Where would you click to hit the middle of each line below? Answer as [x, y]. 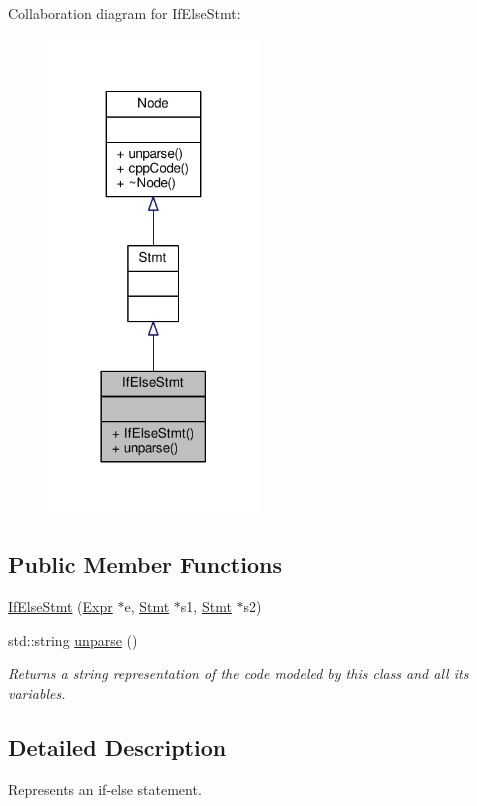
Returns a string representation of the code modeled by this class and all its [238, 673]
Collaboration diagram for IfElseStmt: [124, 13]
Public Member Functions [145, 564]
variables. [37, 692]
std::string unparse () [73, 639]
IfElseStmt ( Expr [60, 606]
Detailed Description [117, 746]
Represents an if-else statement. [105, 788]
